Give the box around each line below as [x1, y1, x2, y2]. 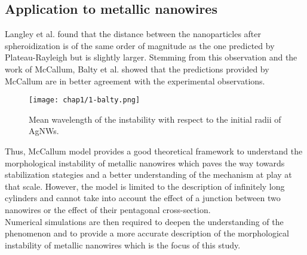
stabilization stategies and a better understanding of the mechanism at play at [5, 168, 292, 181]
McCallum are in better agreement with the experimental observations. [5, 74, 265, 87]
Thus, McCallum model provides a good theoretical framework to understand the [5, 145, 303, 157]
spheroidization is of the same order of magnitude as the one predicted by [5, 39, 275, 51]
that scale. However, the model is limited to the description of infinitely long [5, 180, 285, 192]
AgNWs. [29, 125, 59, 137]
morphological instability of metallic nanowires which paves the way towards [5, 156, 285, 169]
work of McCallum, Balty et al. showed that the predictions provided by [5, 62, 269, 75]
